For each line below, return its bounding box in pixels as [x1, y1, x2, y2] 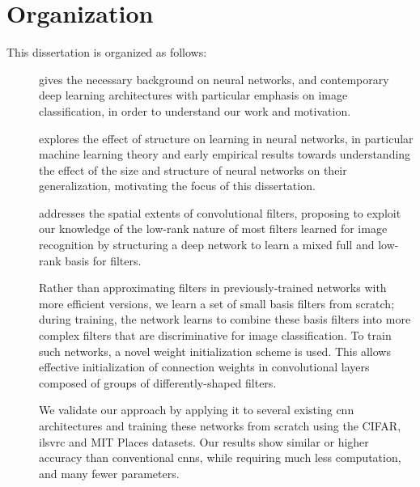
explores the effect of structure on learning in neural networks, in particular [39, 129, 414, 146]
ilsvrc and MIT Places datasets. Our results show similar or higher [39, 433, 369, 450]
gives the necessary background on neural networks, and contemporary [39, 70, 389, 87]
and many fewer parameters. [39, 464, 180, 481]
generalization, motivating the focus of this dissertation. [39, 177, 316, 194]
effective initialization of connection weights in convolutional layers [39, 358, 370, 375]
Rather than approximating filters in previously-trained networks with [39, 279, 387, 296]
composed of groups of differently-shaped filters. [39, 374, 277, 391]
